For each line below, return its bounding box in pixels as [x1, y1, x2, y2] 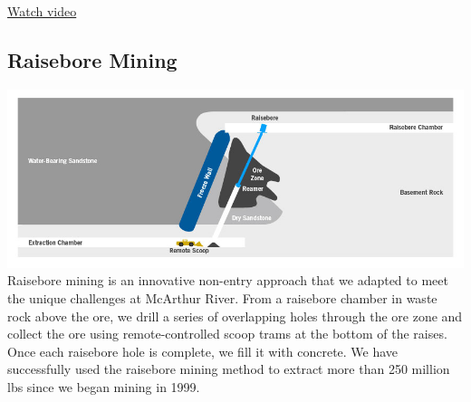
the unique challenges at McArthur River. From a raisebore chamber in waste [7, 288, 437, 307]
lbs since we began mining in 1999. [7, 377, 200, 396]
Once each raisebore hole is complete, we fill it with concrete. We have [7, 341, 399, 360]
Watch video [7, 2, 77, 20]
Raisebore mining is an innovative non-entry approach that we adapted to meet [7, 271, 448, 290]
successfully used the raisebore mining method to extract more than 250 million [7, 359, 450, 378]
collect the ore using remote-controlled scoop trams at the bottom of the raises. [7, 324, 447, 343]
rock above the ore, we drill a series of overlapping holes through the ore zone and [7, 306, 463, 325]
